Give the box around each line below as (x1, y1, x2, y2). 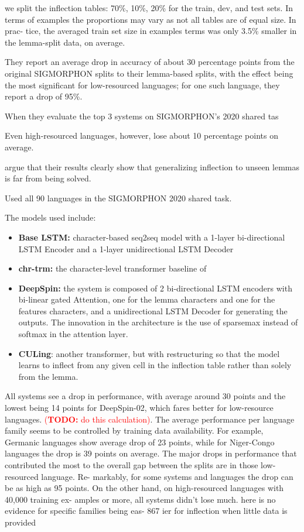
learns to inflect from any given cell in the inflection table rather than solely (18, 359, 292, 371)
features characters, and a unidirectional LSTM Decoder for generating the (18, 304, 288, 317)
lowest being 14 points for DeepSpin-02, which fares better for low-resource (5, 401, 274, 414)
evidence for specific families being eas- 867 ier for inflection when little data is (5, 504, 288, 517)
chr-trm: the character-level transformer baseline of (18, 262, 207, 274)
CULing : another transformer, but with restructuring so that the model (18, 347, 280, 359)
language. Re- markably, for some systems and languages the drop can (41, 470, 293, 482)
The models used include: (5, 211, 96, 224)
